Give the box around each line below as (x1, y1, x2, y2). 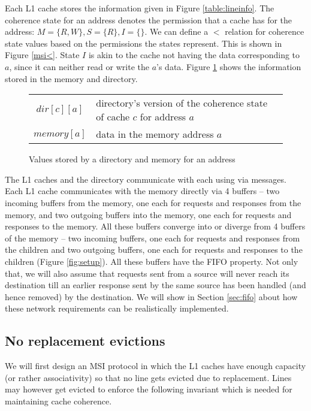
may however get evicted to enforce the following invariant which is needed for (5, 383, 292, 395)
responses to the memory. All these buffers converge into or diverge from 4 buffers (5, 220, 306, 232)
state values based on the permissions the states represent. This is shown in (5, 37, 282, 49)
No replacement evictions (5, 331, 165, 350)
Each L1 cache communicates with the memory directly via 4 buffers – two (5, 185, 280, 197)
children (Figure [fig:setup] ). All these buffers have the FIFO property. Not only (5, 255, 298, 267)
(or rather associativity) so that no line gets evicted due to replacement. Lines (5, 371, 292, 383)
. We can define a (144, 25, 209, 38)
